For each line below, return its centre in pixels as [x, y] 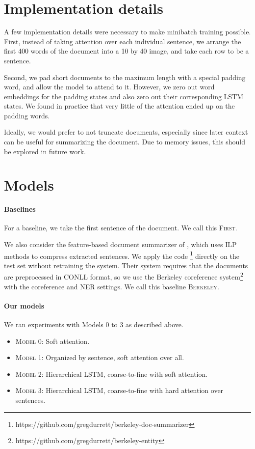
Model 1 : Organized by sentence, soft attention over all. [100, 357]
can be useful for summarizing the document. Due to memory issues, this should [125, 142]
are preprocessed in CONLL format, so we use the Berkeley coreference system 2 [124, 276]
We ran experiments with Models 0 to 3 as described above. [94, 324]
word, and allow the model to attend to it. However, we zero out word [109, 87]
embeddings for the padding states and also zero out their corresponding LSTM [124, 96]
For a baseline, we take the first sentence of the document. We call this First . [121, 228]
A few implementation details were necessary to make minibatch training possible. [127, 32]
